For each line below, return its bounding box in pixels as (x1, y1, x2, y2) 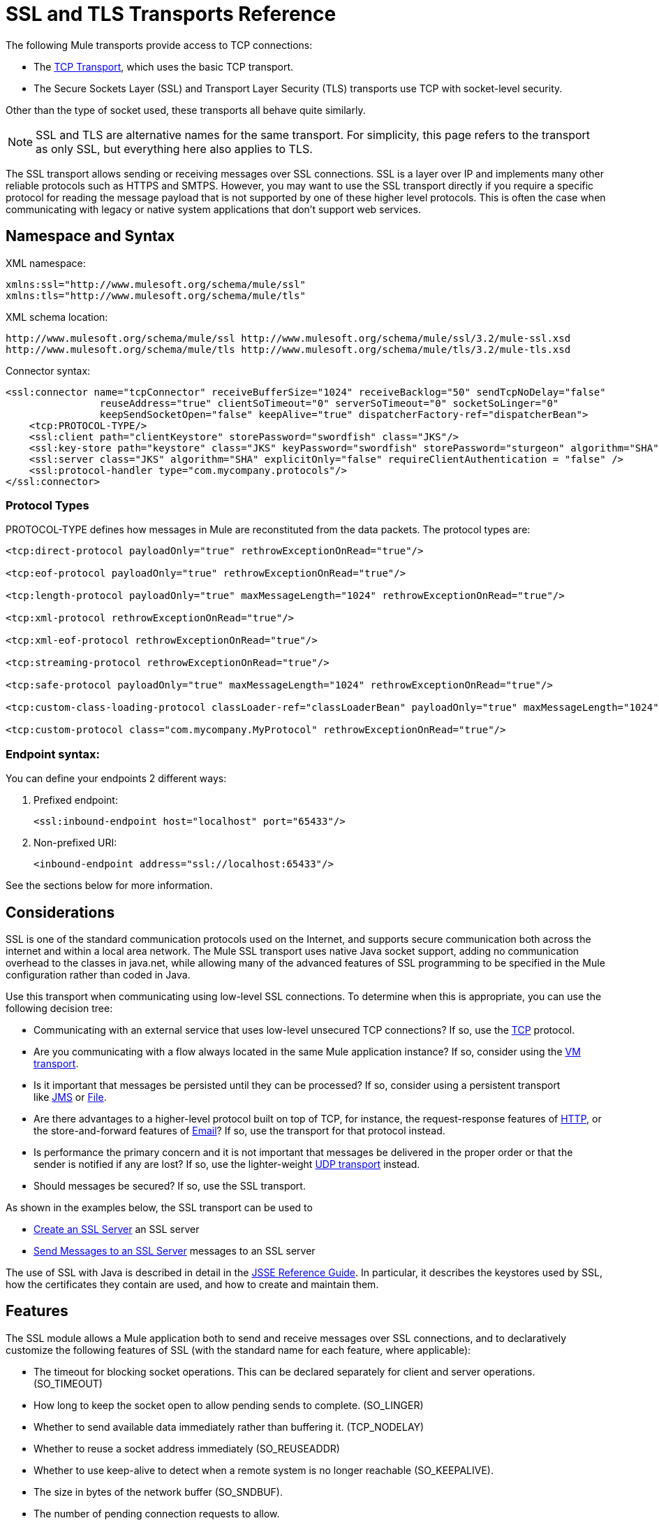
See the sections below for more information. (6, 879, 213, 892)
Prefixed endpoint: (34, 794, 118, 807)
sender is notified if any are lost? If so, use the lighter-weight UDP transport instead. (34, 1157, 420, 1170)
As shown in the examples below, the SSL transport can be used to (6, 1201, 313, 1213)
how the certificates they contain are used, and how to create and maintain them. (6, 1278, 379, 1290)
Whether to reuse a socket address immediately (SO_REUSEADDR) (34, 1442, 340, 1455)
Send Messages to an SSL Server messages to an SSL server (34, 1244, 316, 1257)
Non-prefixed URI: (34, 837, 117, 849)
